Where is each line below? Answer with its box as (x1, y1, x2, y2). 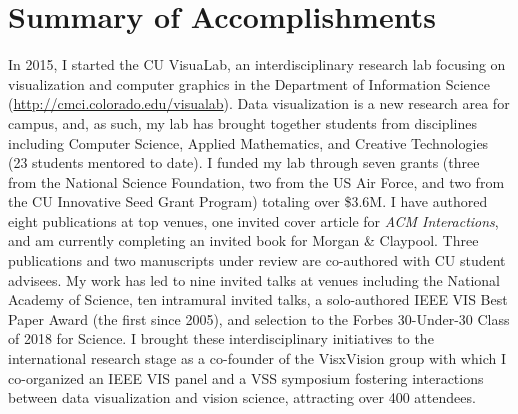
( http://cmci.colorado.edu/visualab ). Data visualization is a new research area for (8, 93, 510, 114)
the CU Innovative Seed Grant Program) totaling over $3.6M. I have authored (8, 191, 488, 212)
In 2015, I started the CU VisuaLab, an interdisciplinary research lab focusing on (8, 54, 506, 75)
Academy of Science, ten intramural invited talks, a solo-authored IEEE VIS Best (8, 289, 508, 310)
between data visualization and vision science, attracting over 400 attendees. (8, 387, 476, 408)
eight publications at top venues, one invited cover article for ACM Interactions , (8, 210, 499, 231)
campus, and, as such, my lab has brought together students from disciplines (8, 112, 477, 133)
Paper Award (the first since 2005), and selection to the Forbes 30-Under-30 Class (8, 308, 510, 329)
